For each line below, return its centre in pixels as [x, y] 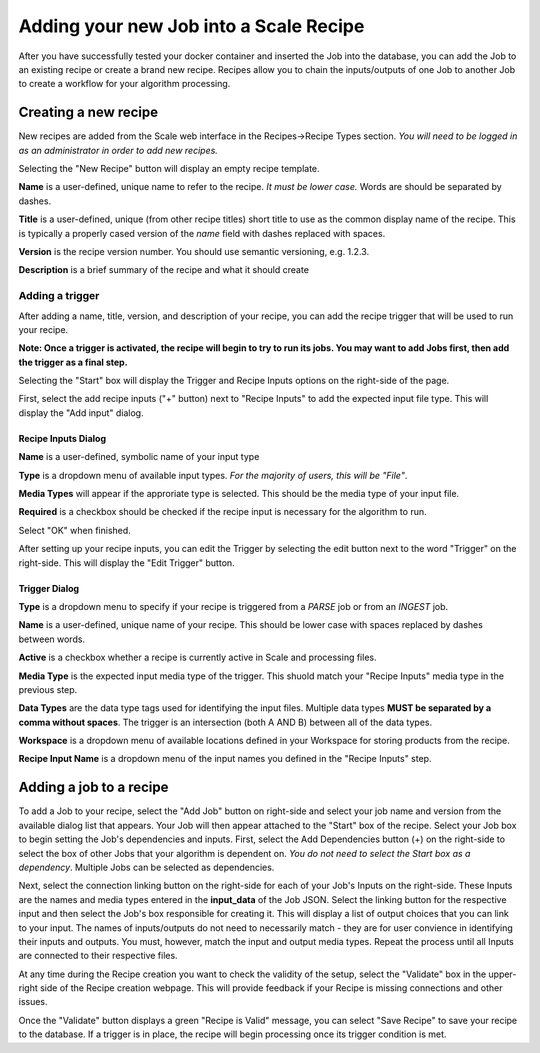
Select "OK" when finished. [75, 530]
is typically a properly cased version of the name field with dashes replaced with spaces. [202, 233]
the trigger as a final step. [73, 362]
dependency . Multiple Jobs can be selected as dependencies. [146, 867]
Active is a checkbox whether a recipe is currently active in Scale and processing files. [197, 657]
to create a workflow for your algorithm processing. [124, 84]
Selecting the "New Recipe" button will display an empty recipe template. [169, 169]
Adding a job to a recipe [93, 787]
